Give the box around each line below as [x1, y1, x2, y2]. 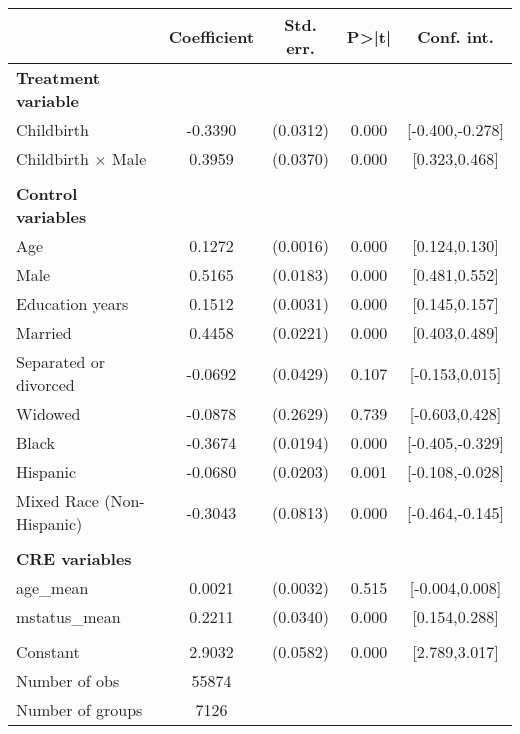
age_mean [16, 576, 89, 599]
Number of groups [16, 698, 143, 721]
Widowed [16, 402, 81, 425]
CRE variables [16, 547, 132, 570]
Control [16, 182, 78, 205]
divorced [16, 373, 75, 396]
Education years [16, 292, 129, 315]
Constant [16, 640, 80, 663]
